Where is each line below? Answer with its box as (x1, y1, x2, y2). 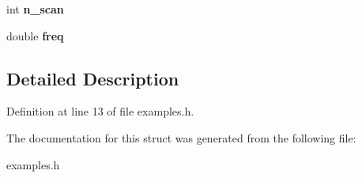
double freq (6, 27, 64, 44)
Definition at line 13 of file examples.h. (6, 103, 194, 119)
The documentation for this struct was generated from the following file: (6, 129, 356, 146)
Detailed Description (6, 66, 179, 90)
